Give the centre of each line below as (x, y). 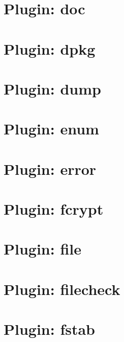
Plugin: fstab (50, 329)
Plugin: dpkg (50, 48)
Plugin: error (50, 168)
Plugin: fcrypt (54, 209)
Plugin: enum (51, 129)
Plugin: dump (52, 88)
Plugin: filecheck (62, 289)
